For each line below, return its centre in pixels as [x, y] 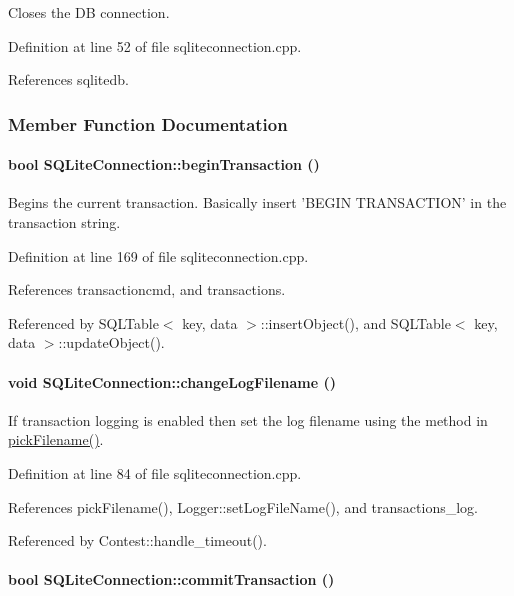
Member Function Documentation [148, 123]
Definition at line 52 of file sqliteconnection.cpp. [155, 45]
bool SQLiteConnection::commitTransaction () [171, 579]
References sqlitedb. [68, 79]
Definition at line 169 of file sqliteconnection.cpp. [158, 255]
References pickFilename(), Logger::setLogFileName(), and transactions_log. [243, 506]
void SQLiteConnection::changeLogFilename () [172, 381]
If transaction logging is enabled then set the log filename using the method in [248, 419]
